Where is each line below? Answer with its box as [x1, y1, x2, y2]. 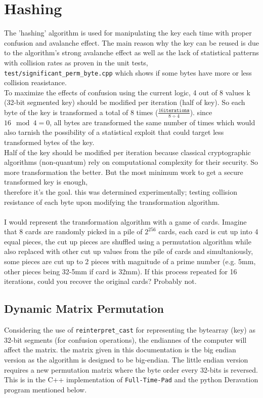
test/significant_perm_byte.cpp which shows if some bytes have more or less [4, 67, 252, 78]
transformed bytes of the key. [4, 136, 95, 147]
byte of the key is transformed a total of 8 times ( [4, 106, 158, 117]
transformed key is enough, [4, 176, 88, 187]
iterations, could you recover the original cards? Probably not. [4, 276, 197, 286]
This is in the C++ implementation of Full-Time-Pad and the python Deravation [4, 374, 258, 385]
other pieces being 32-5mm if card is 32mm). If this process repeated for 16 [4, 266, 237, 276]
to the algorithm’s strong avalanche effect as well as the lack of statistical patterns [4, 47, 259, 58]
